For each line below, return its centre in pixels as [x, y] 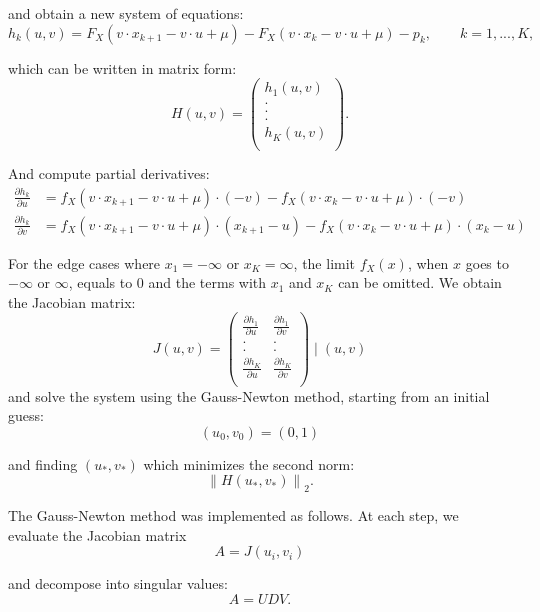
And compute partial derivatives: [109, 173]
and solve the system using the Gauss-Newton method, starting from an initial [249, 395]
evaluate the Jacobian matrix [97, 534]
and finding [43, 463]
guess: [26, 415]
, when [428, 262]
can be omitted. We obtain [420, 282]
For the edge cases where [84, 262]
